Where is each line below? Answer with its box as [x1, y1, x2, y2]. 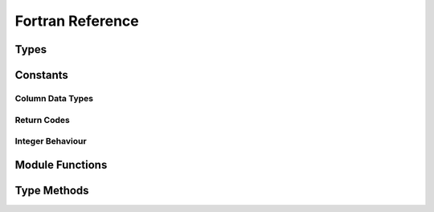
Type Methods [14, 183, 89, 197]
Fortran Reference [14, 12, 140, 30]
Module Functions [14, 157, 108, 172]
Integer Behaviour [14, 136, 88, 147]
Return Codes [14, 114, 70, 125]
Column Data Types [14, 92, 94, 104]
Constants [14, 68, 68, 82]
